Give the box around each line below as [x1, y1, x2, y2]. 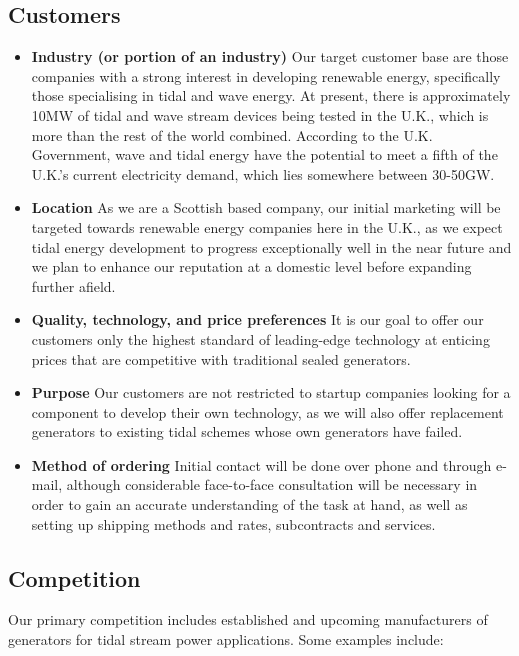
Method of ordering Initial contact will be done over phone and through [31, 454, 492, 475]
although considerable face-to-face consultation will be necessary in [66, 474, 478, 495]
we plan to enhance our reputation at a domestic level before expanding [31, 256, 472, 277]
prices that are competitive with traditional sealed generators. [31, 348, 411, 369]
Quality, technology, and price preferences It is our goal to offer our [31, 309, 484, 330]
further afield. [31, 275, 116, 296]
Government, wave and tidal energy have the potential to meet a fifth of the [31, 144, 498, 165]
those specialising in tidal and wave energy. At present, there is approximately [31, 85, 511, 106]
